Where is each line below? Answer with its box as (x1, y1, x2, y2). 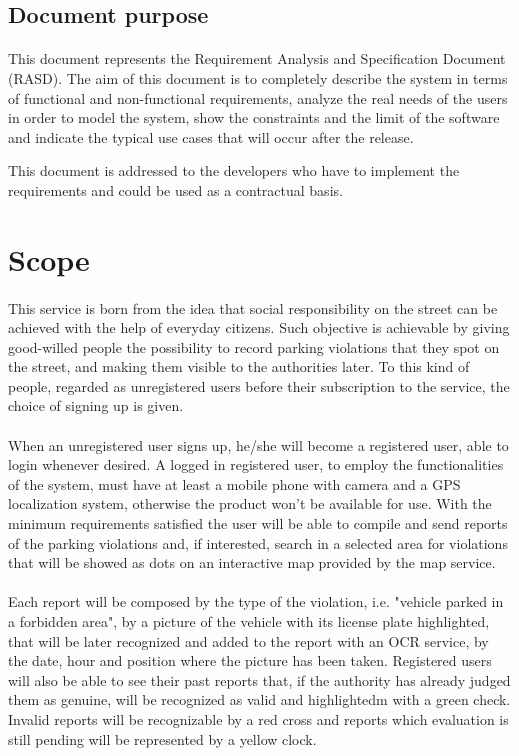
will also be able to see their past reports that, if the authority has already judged (8, 669, 511, 690)
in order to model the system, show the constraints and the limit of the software (8, 107, 500, 128)
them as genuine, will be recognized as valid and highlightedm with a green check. (8, 689, 511, 710)
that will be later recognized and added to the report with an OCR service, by (8, 630, 489, 651)
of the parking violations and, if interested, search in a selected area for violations (8, 532, 508, 553)
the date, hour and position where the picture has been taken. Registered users (8, 650, 492, 671)
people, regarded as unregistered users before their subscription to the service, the (8, 375, 510, 396)
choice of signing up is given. (8, 395, 184, 416)
